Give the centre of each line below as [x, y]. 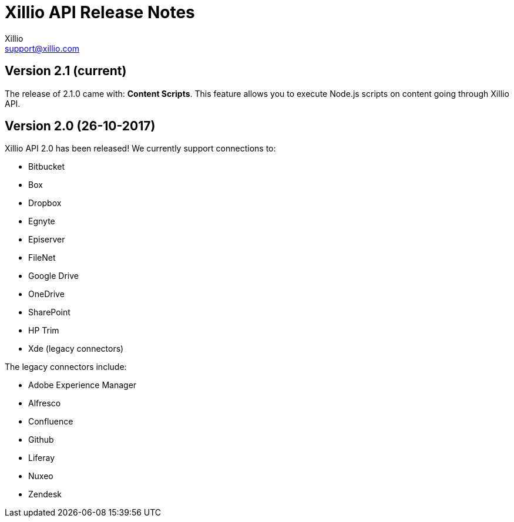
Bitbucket [47, 167]
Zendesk [45, 494]
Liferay [42, 458]
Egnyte [42, 221]
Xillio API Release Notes [100, 12]
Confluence [51, 422]
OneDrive [46, 294]
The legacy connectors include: [66, 367]
